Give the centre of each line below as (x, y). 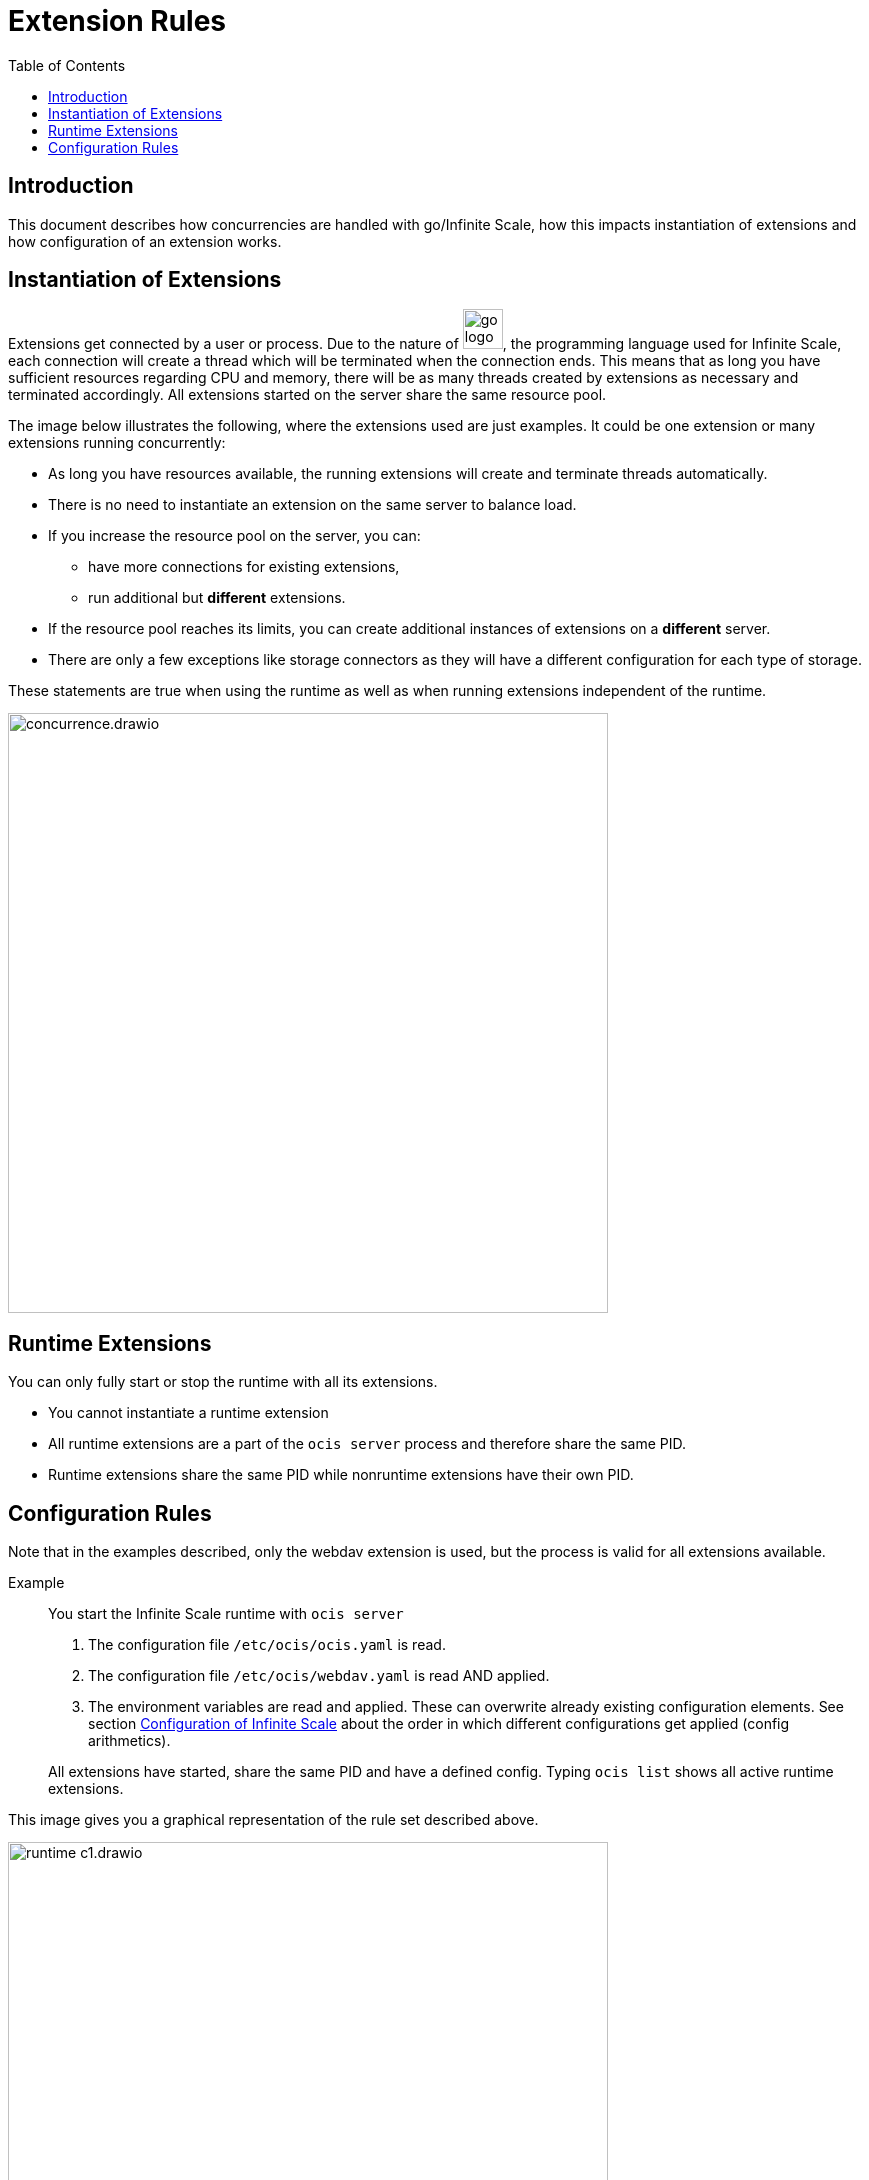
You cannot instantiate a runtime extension (188, 1413)
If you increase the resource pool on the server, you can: (234, 536)
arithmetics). (129, 1741)
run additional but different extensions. (217, 598)
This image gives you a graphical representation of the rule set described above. (273, 1820)
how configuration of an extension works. (145, 241)
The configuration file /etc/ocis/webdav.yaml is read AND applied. (319, 1676)
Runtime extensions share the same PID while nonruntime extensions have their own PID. (341, 1475)
